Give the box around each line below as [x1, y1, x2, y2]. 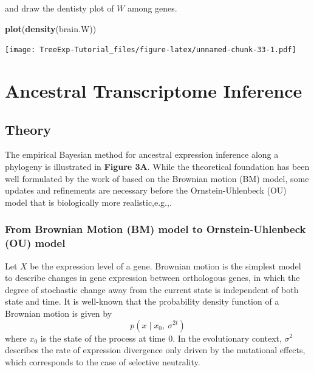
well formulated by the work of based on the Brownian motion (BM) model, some [5, 172, 309, 184]
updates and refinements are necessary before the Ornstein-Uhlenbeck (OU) [5, 184, 287, 197]
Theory [5, 120, 52, 138]
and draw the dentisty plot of [5, 2, 114, 14]
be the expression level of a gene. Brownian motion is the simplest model [30, 259, 301, 272]
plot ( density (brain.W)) [5, 22, 97, 35]
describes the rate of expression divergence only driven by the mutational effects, [5, 343, 305, 356]
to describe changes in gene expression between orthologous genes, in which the [5, 271, 300, 284]
